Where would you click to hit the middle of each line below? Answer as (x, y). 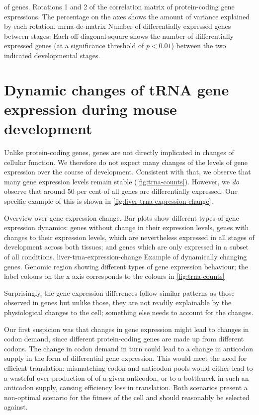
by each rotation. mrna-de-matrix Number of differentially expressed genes (118, 26)
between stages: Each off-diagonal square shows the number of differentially (119, 36)
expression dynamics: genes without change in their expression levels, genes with (127, 227)
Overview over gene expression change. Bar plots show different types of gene (122, 217)
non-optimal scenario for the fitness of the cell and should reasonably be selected (127, 397)
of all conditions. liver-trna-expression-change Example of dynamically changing (126, 256)
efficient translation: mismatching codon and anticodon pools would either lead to (129, 368)
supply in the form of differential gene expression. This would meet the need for (126, 358)
